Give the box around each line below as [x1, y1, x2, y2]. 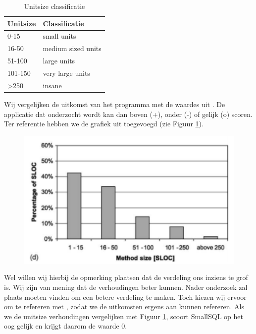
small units [43, 31, 76, 41]
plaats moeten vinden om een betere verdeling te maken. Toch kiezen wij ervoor [4, 291, 247, 302]
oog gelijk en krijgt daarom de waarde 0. [4, 321, 127, 331]
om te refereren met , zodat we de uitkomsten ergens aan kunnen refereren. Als [4, 301, 245, 312]
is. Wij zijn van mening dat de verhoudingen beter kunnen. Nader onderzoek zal [4, 282, 248, 292]
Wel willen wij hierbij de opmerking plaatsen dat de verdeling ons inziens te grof [4, 272, 248, 282]
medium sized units [43, 43, 102, 54]
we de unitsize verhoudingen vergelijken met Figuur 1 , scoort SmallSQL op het [4, 311, 243, 321]
